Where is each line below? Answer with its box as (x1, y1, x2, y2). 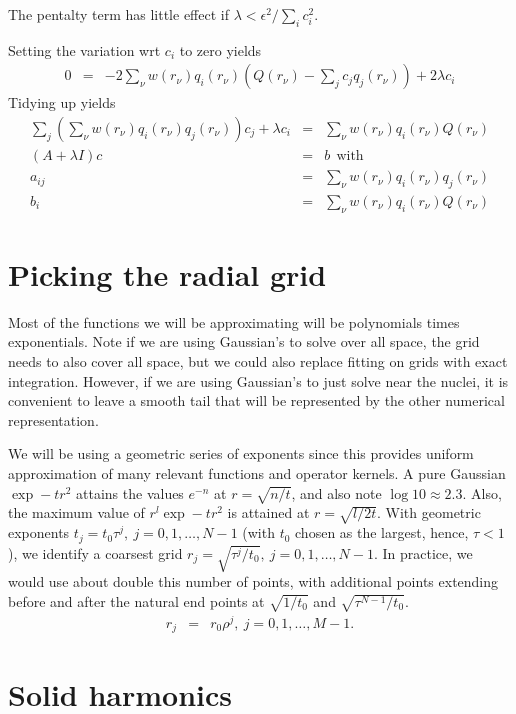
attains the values (76, 482, 184, 503)
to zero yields (179, 39, 262, 60)
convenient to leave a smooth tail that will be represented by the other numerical (8, 390, 505, 411)
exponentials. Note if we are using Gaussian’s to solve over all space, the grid (8, 331, 480, 352)
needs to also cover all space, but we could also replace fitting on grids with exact (8, 351, 508, 372)
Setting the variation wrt (8, 39, 161, 60)
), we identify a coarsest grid (8, 542, 183, 563)
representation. (8, 409, 99, 430)
